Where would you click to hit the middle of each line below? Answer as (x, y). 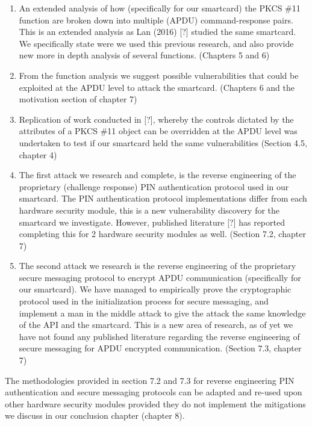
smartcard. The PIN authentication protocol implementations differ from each (163, 198)
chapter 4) (38, 154)
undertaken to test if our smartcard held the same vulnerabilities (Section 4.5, (163, 142)
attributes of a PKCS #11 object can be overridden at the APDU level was (158, 131)
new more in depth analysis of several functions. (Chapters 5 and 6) (144, 55)
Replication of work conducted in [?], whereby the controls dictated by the (156, 119)
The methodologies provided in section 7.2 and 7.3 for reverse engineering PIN (150, 380)
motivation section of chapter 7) (78, 99)
